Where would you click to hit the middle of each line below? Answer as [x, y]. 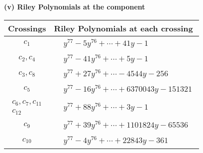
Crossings [27, 28]
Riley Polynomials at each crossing [123, 28]
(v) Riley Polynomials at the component [75, 6]
